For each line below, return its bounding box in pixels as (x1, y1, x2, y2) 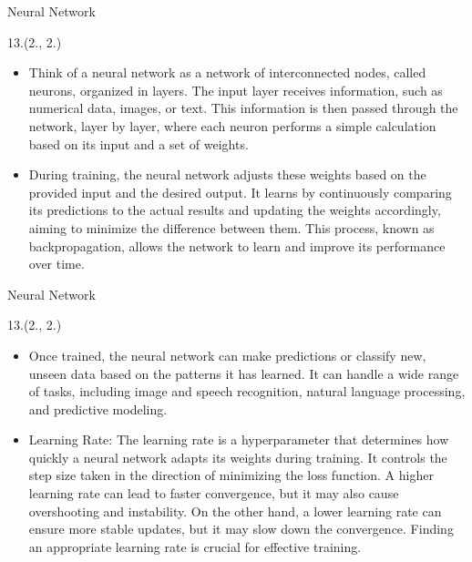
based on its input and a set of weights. (28, 134, 249, 153)
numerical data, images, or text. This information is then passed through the (28, 98, 458, 118)
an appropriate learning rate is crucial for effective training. (28, 536, 362, 556)
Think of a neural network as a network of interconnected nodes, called (28, 63, 426, 82)
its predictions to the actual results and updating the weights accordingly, (28, 200, 441, 220)
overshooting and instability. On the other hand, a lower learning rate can (28, 501, 442, 520)
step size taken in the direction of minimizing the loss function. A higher (28, 465, 434, 485)
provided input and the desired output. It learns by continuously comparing (28, 182, 452, 201)
